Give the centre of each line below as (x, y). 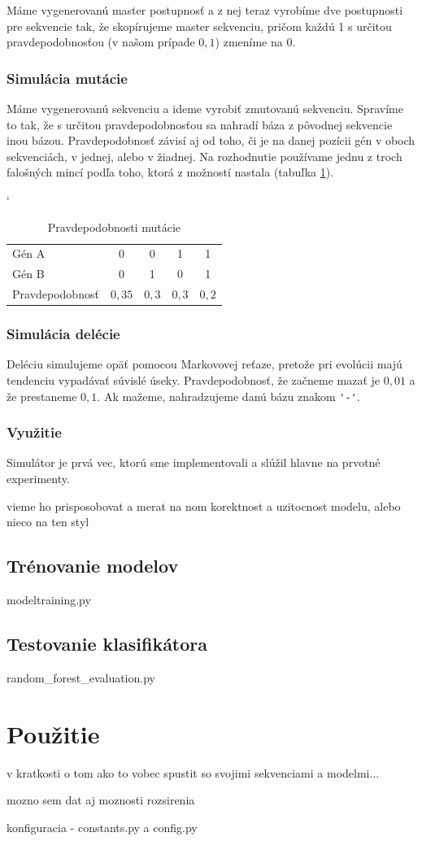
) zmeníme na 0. (255, 42)
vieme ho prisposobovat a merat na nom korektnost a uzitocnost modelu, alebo (204, 505)
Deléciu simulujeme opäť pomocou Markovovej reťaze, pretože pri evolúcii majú (204, 364)
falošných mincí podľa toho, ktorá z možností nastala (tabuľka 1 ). (170, 172)
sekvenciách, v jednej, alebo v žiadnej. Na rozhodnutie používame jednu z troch (204, 156)
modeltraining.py (49, 600)
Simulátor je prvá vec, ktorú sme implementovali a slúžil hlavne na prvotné (194, 462)
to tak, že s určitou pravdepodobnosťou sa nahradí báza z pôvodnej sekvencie (200, 124)
